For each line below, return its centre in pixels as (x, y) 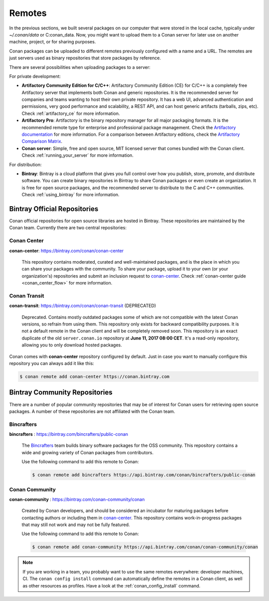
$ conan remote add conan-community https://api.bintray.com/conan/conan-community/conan (145, 547)
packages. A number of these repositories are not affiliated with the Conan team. (92, 411)
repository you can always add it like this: (52, 363)
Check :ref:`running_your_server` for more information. (78, 155)
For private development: (35, 76)
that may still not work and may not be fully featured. (76, 525)
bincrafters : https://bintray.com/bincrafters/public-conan (69, 434)
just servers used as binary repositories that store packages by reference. (85, 58)
